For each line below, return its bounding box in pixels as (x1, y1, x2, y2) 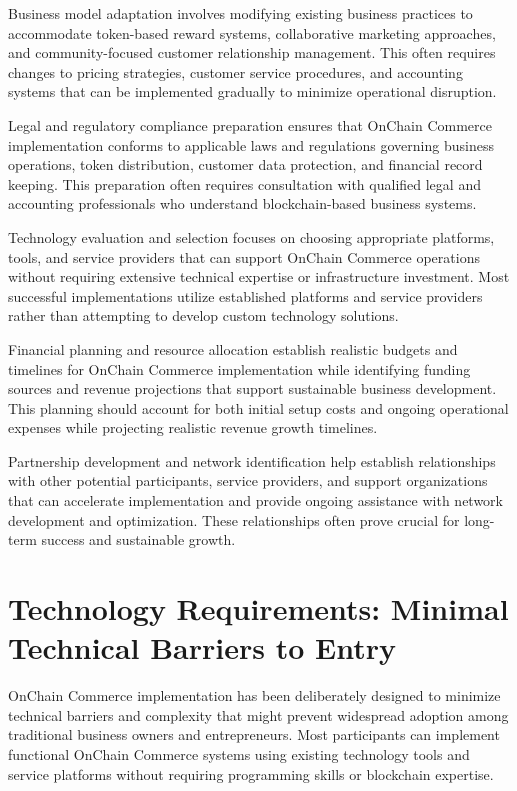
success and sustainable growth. (41, 529, 236, 550)
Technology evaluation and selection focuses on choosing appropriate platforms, (8, 226, 495, 247)
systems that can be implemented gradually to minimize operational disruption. (8, 81, 497, 102)
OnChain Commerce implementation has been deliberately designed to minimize (8, 685, 501, 706)
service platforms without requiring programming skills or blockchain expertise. (8, 763, 494, 784)
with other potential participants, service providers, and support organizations (8, 470, 488, 491)
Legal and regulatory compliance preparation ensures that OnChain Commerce (8, 114, 492, 135)
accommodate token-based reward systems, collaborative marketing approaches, (8, 22, 496, 43)
